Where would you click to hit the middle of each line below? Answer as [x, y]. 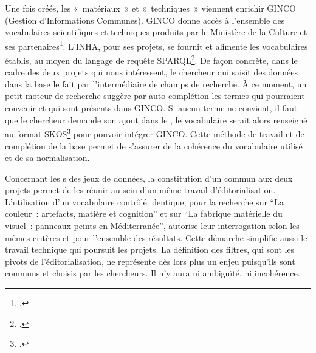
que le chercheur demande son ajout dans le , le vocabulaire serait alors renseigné [156, 119]
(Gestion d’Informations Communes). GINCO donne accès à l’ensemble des [145, 20]
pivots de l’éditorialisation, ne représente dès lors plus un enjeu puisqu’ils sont [150, 261]
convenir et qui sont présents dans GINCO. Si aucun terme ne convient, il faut [151, 108]
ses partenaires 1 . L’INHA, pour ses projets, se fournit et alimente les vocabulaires [156, 45]
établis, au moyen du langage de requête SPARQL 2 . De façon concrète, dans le [151, 59]
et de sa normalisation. [47, 158]
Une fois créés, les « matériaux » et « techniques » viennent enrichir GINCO [150, 8]
